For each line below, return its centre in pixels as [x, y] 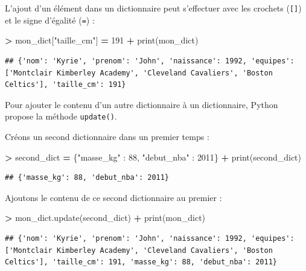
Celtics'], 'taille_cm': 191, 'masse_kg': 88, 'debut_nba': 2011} [141, 262]
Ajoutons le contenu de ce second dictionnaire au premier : [113, 197]
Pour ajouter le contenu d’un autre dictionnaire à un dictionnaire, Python [142, 104]
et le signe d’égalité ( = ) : [50, 20]
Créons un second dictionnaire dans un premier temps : [107, 136]
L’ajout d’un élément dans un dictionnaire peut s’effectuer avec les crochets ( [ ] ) [153, 8]
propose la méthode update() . [61, 116]
